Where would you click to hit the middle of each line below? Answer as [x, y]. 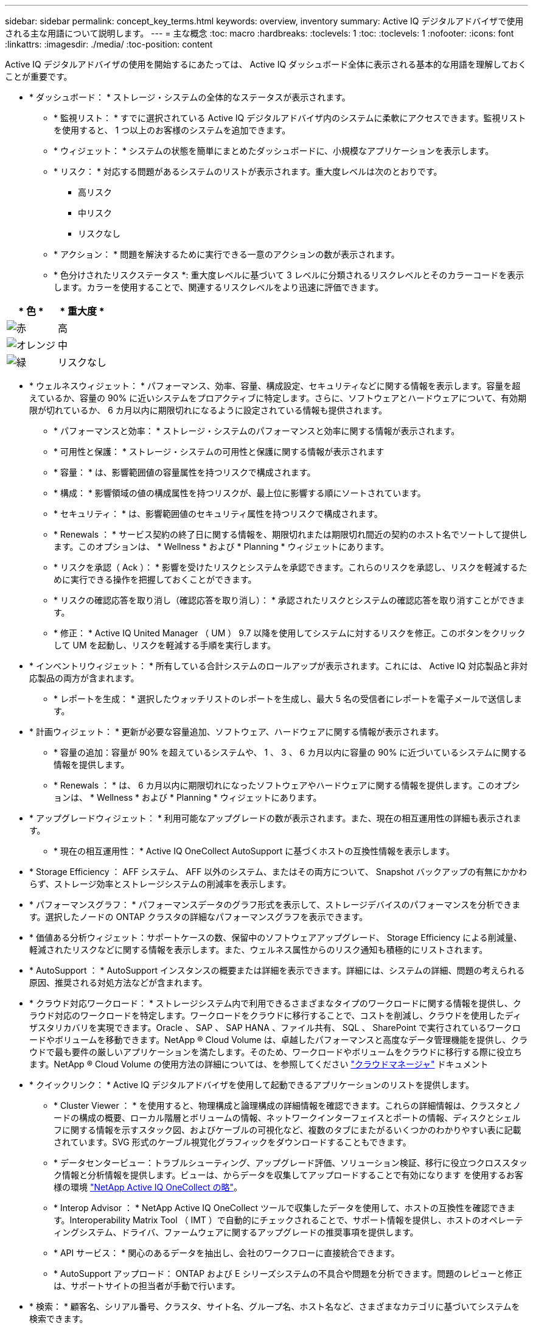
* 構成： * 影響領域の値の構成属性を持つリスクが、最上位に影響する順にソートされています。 [240, 493]
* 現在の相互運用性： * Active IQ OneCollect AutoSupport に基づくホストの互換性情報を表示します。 [254, 851]
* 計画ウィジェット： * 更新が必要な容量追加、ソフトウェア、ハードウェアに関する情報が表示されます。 [237, 732]
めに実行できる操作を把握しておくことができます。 [155, 579]
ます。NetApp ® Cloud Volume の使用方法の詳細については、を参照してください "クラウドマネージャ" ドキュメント [259, 1064]
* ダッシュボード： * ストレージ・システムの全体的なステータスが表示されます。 [190, 97]
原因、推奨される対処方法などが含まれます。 [118, 982]
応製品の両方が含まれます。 [84, 678]
